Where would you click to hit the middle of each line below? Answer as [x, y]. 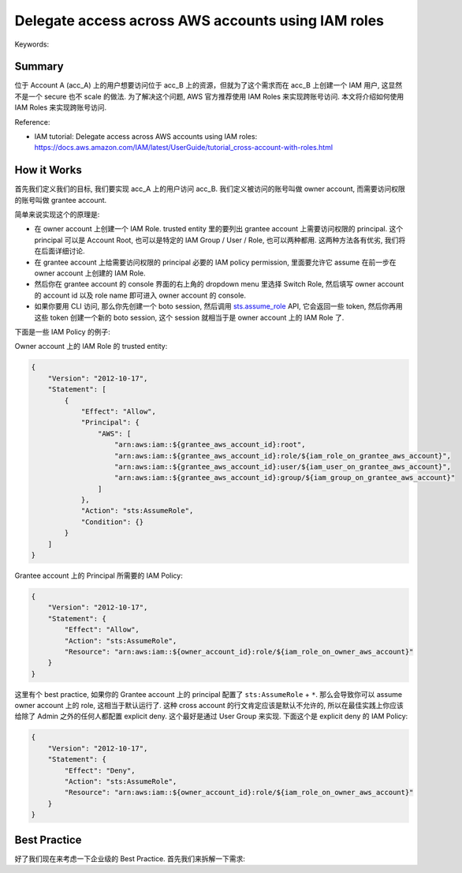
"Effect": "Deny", [100, 770]
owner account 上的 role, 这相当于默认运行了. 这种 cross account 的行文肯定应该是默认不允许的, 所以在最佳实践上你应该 [209, 706]
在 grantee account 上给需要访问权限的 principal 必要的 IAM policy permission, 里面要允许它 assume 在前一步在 [215, 262]
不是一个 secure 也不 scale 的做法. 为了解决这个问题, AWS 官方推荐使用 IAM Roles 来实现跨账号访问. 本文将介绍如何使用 [209, 96]
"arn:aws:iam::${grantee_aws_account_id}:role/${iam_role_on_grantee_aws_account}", [283, 455]
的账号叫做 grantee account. [61, 200]
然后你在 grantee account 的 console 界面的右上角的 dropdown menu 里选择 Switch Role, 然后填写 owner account [219, 284]
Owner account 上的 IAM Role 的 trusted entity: [91, 347]
